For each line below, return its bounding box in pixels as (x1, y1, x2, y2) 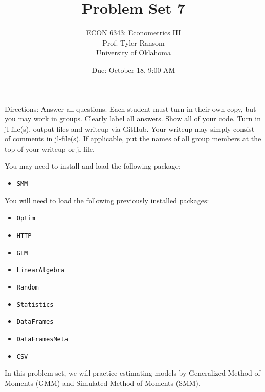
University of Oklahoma (96, 47, 171, 58)
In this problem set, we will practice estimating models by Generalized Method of (5, 367, 260, 378)
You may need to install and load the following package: (5, 160, 181, 171)
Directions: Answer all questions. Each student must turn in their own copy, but (5, 103, 256, 114)
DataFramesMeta (16, 335, 69, 343)
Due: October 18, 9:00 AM (92, 64, 175, 75)
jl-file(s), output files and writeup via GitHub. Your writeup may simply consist (5, 123, 255, 134)
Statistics (16, 301, 54, 308)
